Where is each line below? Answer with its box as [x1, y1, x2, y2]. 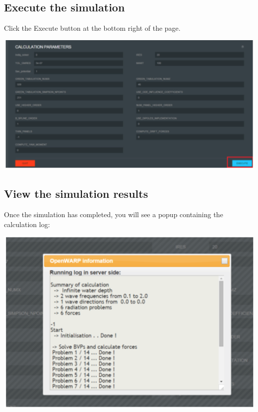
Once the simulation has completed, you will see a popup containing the [4, 209, 223, 219]
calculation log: [4, 219, 50, 229]
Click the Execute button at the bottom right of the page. [4, 23, 181, 33]
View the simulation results [4, 186, 148, 201]
